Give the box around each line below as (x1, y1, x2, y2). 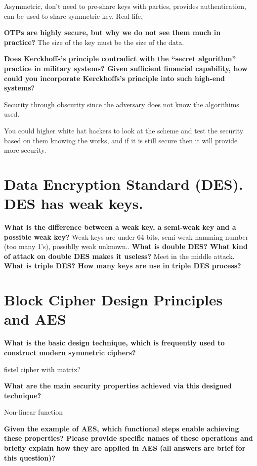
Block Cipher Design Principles (4, 290, 223, 310)
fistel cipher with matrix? (4, 364, 81, 374)
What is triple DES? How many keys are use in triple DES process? (4, 260, 241, 271)
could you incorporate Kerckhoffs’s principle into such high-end (4, 73, 225, 83)
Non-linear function (4, 407, 63, 417)
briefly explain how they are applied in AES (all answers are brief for (4, 443, 246, 453)
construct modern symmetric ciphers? (4, 347, 136, 357)
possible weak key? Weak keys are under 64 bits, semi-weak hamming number (4, 231, 249, 242)
